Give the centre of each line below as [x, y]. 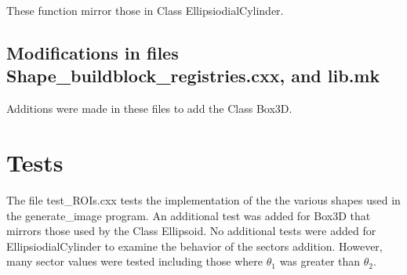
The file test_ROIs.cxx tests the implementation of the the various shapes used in [203, 199]
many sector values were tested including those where [135, 261]
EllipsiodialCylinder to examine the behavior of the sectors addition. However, [194, 246]
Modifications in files [93, 52]
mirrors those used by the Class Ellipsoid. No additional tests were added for [191, 231]
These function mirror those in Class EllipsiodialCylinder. [145, 10]
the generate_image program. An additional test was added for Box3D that [189, 215]
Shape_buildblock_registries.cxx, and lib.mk [193, 76]
